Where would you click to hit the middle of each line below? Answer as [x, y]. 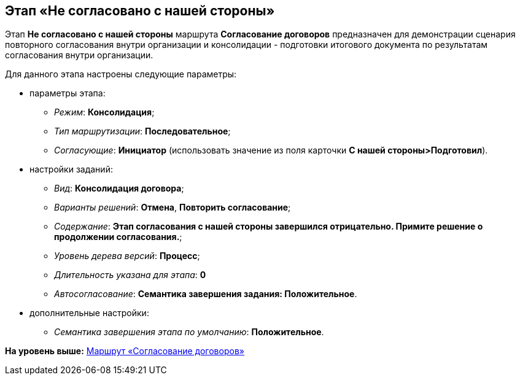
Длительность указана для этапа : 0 [130, 275]
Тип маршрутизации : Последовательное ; [142, 131]
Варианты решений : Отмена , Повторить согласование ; [173, 207]
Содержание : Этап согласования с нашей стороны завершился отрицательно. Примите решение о [269, 227]
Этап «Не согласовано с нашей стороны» [140, 11]
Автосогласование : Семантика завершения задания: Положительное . [206, 294]
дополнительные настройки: [89, 313]
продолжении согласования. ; [118, 237]
